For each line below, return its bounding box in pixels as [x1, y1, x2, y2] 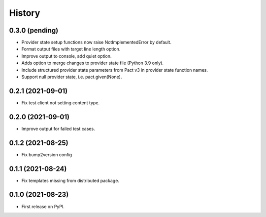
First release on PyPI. [21, 203, 65, 210]
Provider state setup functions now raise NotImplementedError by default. [21, 40, 172, 45]
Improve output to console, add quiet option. [21, 53, 112, 59]
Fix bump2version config [21, 151, 72, 158]
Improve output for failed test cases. [21, 126, 96, 131]
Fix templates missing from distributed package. [21, 177, 119, 183]
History [9, 7, 40, 18]
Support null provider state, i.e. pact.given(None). [21, 74, 122, 80]
